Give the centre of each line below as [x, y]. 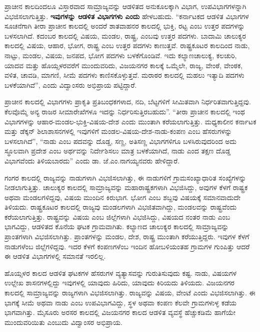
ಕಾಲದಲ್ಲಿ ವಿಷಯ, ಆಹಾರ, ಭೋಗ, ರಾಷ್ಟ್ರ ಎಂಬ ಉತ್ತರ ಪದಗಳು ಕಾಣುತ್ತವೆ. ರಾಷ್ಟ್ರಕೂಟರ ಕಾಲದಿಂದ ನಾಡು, [127, 45]
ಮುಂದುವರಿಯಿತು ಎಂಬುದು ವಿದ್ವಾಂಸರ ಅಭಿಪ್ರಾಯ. [63, 322]
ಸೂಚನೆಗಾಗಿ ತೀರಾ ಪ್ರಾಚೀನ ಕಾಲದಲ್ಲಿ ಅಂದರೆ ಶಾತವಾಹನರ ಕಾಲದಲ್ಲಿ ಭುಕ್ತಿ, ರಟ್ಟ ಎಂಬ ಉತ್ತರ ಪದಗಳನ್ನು [125, 26]
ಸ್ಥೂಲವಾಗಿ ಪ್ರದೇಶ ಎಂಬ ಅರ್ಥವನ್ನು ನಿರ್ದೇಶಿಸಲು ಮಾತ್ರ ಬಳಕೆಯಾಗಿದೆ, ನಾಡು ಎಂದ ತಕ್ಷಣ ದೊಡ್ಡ [118, 151]
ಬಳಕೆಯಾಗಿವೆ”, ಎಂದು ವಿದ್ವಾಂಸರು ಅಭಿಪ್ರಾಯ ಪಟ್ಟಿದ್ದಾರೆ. [71, 85]
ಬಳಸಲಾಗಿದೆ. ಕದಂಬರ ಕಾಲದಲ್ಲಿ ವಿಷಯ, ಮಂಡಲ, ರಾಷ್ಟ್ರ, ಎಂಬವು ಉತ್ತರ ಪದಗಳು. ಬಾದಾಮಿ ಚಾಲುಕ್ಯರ [125, 35]
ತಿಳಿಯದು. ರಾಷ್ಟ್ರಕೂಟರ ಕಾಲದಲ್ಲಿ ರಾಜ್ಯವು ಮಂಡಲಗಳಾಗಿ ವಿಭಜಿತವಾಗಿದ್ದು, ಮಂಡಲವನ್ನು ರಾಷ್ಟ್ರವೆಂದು [121, 207]
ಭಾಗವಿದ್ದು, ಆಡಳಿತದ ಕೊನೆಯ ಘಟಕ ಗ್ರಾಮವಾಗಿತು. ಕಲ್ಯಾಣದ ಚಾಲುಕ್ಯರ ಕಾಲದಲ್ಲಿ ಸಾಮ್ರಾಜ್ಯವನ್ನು [117, 226]
